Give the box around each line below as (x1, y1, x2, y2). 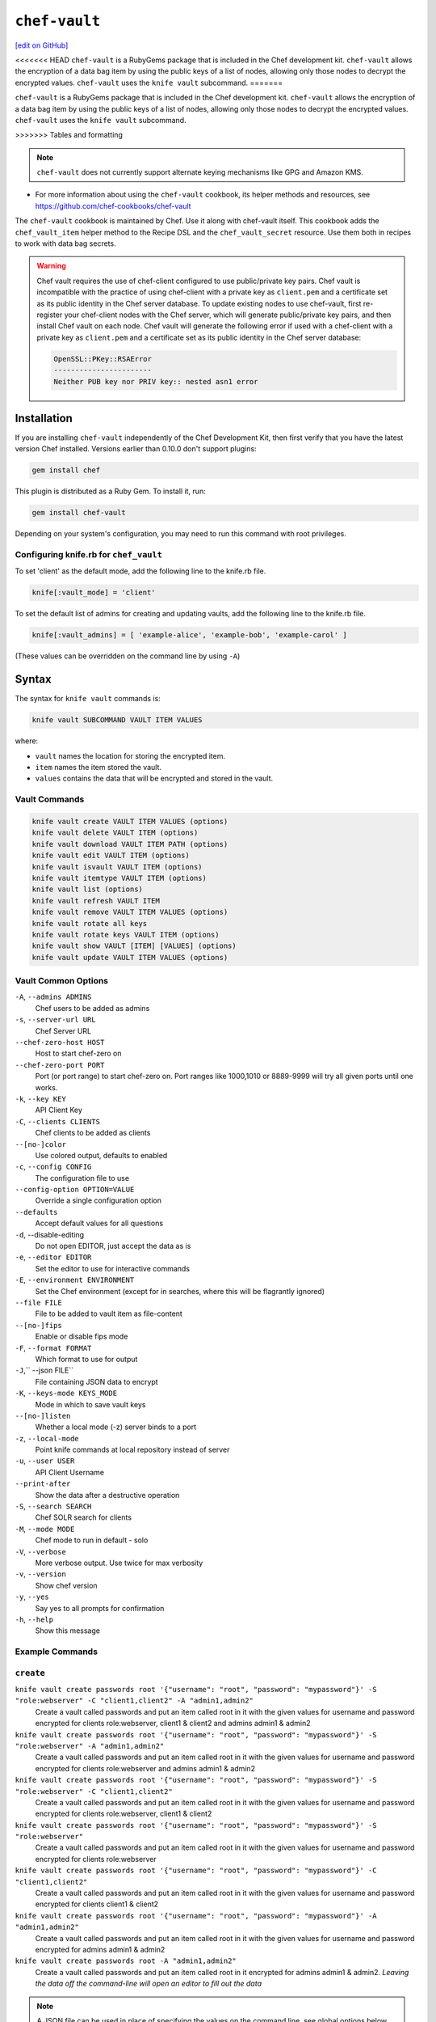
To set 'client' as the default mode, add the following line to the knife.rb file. (15, 566, 266, 576)
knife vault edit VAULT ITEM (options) (31, 851, 190, 861)
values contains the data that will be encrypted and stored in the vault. (35, 773, 274, 784)
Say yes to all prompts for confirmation (35, 1603, 165, 1613)
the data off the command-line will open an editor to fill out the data (35, 1978, 262, 1989)
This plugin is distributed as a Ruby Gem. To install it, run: (15, 486, 206, 497)
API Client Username (35, 1467, 105, 1477)
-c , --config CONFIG (15, 1161, 92, 1172)
